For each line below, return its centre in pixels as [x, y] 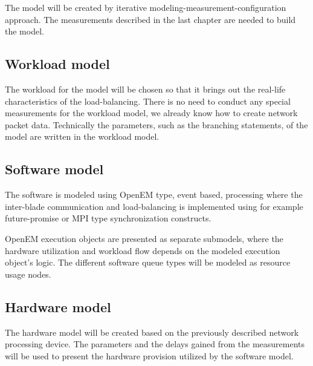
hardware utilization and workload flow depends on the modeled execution [143, 250]
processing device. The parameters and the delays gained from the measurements [155, 344]
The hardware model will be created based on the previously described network [152, 332]
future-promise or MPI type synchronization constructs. [108, 218]
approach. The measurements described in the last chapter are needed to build [150, 19]
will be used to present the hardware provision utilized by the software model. [149, 355]
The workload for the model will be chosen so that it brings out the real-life [145, 89]
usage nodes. [28, 274]
